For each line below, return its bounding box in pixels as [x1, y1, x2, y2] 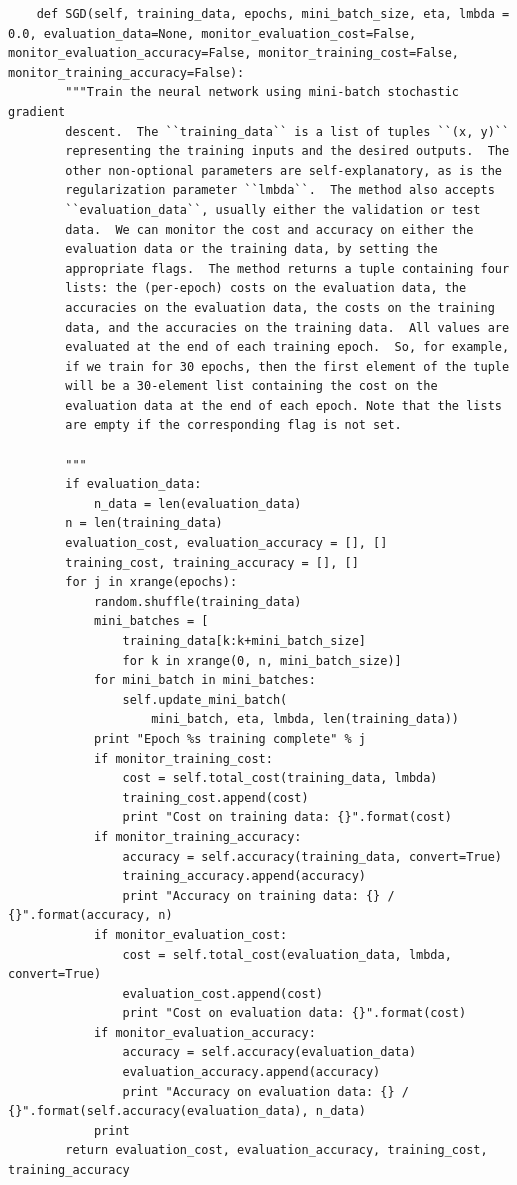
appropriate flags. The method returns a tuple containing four [65, 261, 510, 276]
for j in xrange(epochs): [65, 575, 238, 590]
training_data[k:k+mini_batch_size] [122, 634, 366, 648]
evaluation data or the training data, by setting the [65, 242, 438, 257]
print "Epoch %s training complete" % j [93, 731, 366, 746]
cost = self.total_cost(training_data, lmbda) [122, 771, 438, 786]
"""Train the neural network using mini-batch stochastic [65, 85, 460, 100]
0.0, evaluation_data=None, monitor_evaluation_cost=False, [8, 26, 417, 41]
